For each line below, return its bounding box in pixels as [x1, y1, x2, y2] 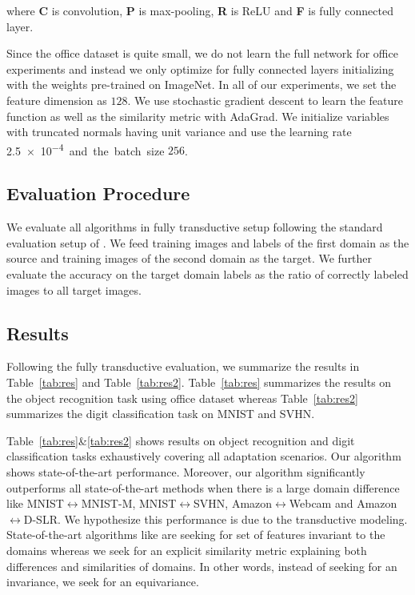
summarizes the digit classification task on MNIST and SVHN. [6, 405, 315, 422]
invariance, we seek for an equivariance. [6, 573, 199, 590]
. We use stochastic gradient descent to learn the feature [127, 91, 404, 108]
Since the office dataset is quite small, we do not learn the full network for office [6, 45, 398, 62]
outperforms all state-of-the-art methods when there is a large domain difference [6, 479, 400, 496]
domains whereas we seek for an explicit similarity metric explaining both [6, 541, 367, 558]
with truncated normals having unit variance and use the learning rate [6, 123, 352, 140]
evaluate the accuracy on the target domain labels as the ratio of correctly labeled [6, 265, 409, 282]
